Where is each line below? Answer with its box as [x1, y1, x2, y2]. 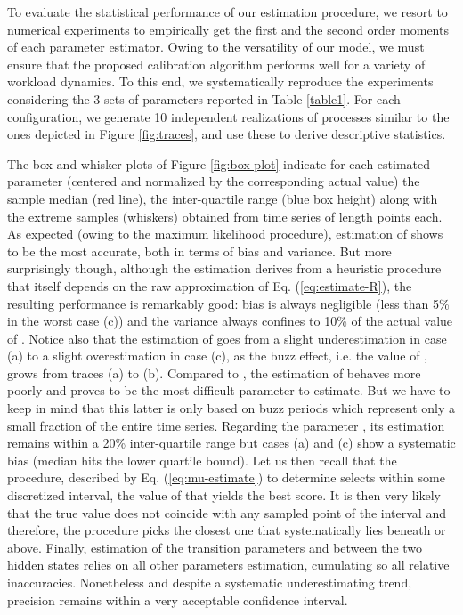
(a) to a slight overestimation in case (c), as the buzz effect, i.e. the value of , [7, 346, 427, 365]
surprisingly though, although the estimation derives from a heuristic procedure [7, 259, 442, 278]
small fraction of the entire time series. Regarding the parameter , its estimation [7, 416, 445, 434]
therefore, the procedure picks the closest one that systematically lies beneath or [7, 521, 446, 539]
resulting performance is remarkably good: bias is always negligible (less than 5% [7, 294, 450, 312]
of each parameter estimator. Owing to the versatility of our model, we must [7, 37, 425, 56]
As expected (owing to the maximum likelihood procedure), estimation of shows [7, 224, 443, 243]
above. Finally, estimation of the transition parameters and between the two [7, 538, 423, 556]
